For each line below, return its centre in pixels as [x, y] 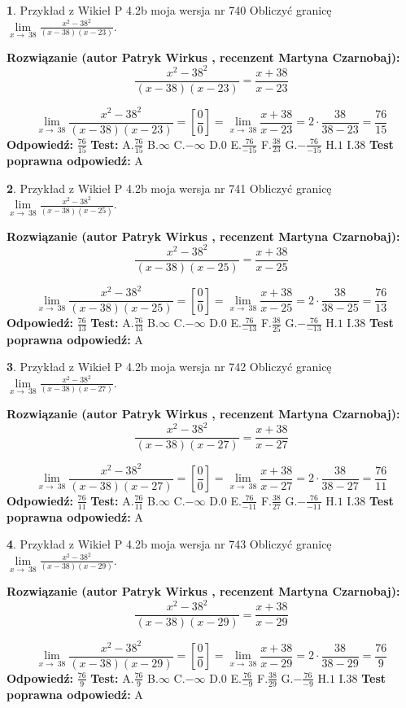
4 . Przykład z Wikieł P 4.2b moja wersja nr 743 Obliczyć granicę [169, 544]
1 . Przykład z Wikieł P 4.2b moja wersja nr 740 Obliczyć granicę [169, 10]
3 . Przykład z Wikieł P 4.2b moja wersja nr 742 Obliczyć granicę [169, 367]
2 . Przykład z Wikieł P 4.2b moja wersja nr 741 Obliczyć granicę [169, 188]
